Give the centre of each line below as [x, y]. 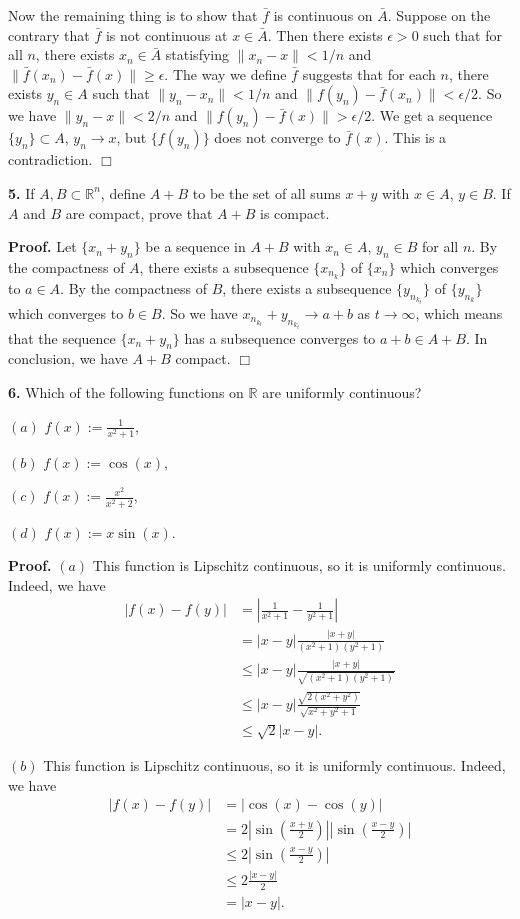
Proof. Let [42, 246]
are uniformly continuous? [342, 392]
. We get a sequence [432, 115]
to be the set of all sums [266, 192]
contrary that [49, 34]
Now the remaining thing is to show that [133, 15]
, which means [459, 312]
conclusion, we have [68, 358]
